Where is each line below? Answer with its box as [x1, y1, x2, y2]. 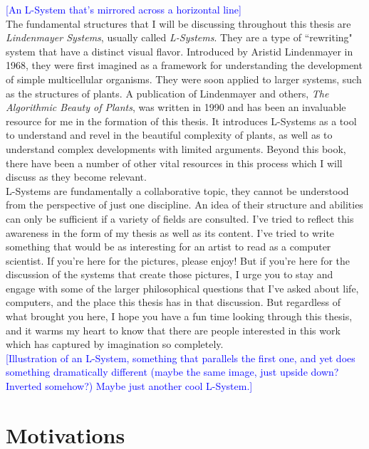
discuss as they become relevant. [6, 169, 147, 184]
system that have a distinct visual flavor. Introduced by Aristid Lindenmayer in [6, 43, 353, 58]
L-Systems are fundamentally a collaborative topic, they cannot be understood [6, 183, 349, 198]
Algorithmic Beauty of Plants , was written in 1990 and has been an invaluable [6, 100, 346, 115]
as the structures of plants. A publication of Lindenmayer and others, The [6, 85, 329, 100]
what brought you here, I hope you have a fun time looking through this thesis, [6, 309, 353, 324]
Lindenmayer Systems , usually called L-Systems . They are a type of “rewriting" [6, 30, 353, 45]
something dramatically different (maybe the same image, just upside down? [6, 364, 339, 379]
